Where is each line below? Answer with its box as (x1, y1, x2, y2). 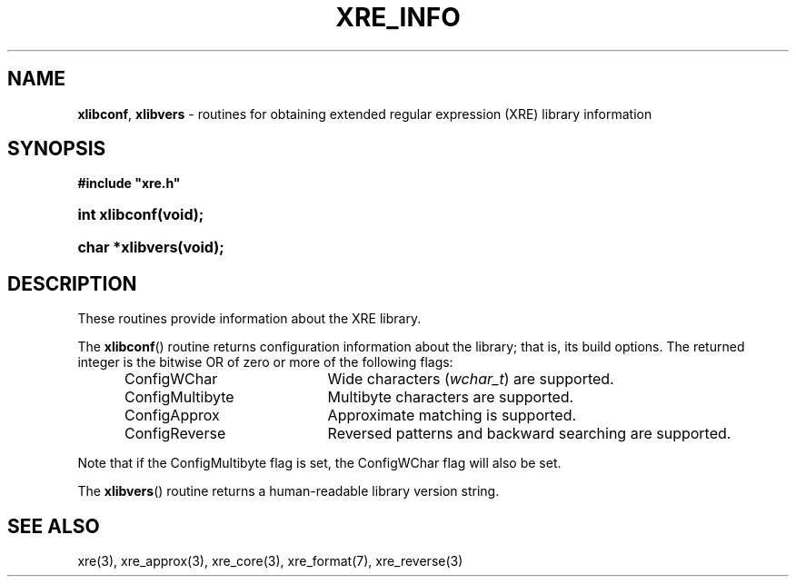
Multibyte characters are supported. (327, 388, 574, 407)
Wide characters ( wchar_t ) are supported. (327, 370, 614, 389)
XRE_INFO (335, 2, 461, 33)
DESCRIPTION (7, 272, 137, 295)
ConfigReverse (124, 424, 226, 443)
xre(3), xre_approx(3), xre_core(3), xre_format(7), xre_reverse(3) (77, 553, 463, 569)
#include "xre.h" (77, 175, 181, 192)
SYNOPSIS (7, 137, 106, 161)
